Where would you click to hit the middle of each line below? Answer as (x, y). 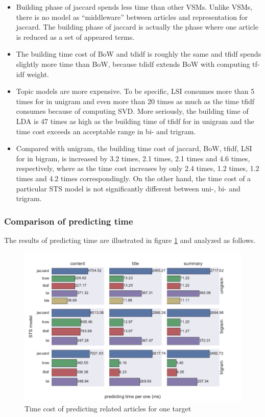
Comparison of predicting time (69, 221)
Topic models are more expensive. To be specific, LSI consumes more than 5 (135, 91)
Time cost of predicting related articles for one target (108, 408)
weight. (38, 74)
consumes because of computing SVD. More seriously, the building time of (132, 111)
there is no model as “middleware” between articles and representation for (132, 17)
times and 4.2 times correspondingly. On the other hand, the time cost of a (134, 178)
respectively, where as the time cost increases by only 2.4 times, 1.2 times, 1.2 (138, 168)
